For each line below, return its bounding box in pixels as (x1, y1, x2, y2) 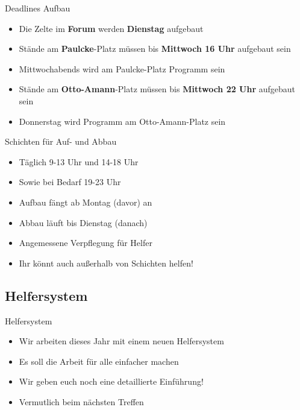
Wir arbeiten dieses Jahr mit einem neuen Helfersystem (19, 335, 224, 347)
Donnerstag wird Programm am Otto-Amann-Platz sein (19, 115, 226, 127)
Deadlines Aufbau (5, 2, 70, 14)
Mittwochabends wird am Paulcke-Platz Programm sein (19, 62, 225, 75)
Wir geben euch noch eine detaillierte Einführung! (19, 375, 204, 388)
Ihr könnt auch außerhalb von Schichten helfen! (19, 256, 193, 269)
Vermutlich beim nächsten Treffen (19, 395, 144, 408)
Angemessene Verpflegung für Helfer (19, 236, 152, 249)
